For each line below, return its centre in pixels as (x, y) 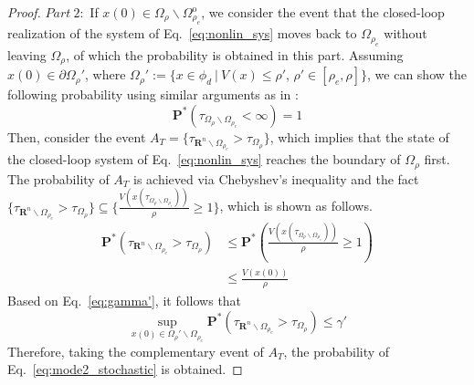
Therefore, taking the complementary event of (136, 351)
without (406, 33)
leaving (27, 54)
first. (437, 159)
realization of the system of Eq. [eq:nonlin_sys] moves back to (182, 33)
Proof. (24, 12)
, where (105, 74)
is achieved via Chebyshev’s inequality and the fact (276, 178)
